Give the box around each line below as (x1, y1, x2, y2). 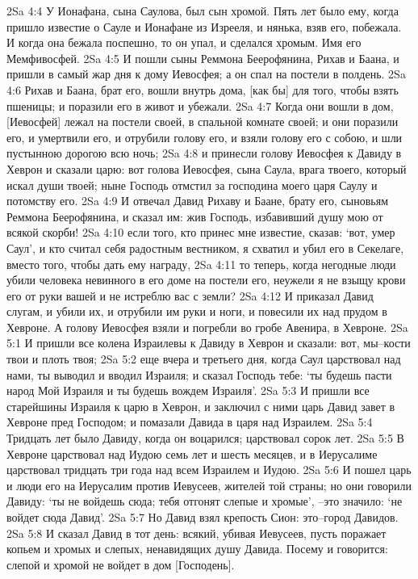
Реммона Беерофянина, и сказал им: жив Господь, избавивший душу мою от (6, 208, 383, 224)
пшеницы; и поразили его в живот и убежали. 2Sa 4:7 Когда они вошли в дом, (6, 97, 394, 114)
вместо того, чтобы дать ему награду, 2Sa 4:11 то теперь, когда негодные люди (6, 255, 396, 272)
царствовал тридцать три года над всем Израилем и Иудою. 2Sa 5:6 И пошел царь (6, 461, 412, 478)
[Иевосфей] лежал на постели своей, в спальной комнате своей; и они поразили (6, 113, 399, 130)
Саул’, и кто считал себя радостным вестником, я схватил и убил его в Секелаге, (6, 239, 404, 256)
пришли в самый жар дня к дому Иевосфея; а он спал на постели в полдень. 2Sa (6, 65, 406, 82)
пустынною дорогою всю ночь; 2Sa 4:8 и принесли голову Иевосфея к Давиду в (6, 145, 402, 162)
